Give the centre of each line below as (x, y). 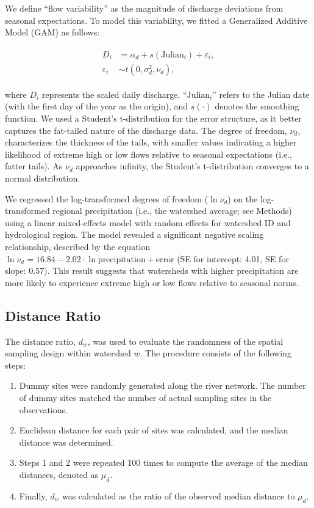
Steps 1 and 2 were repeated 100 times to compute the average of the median (163, 462)
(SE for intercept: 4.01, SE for (233, 258)
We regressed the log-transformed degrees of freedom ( (107, 198)
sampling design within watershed (68, 353)
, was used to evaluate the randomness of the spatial (185, 341)
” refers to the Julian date (261, 94)
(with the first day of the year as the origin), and (97, 106)
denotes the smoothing (257, 106)
